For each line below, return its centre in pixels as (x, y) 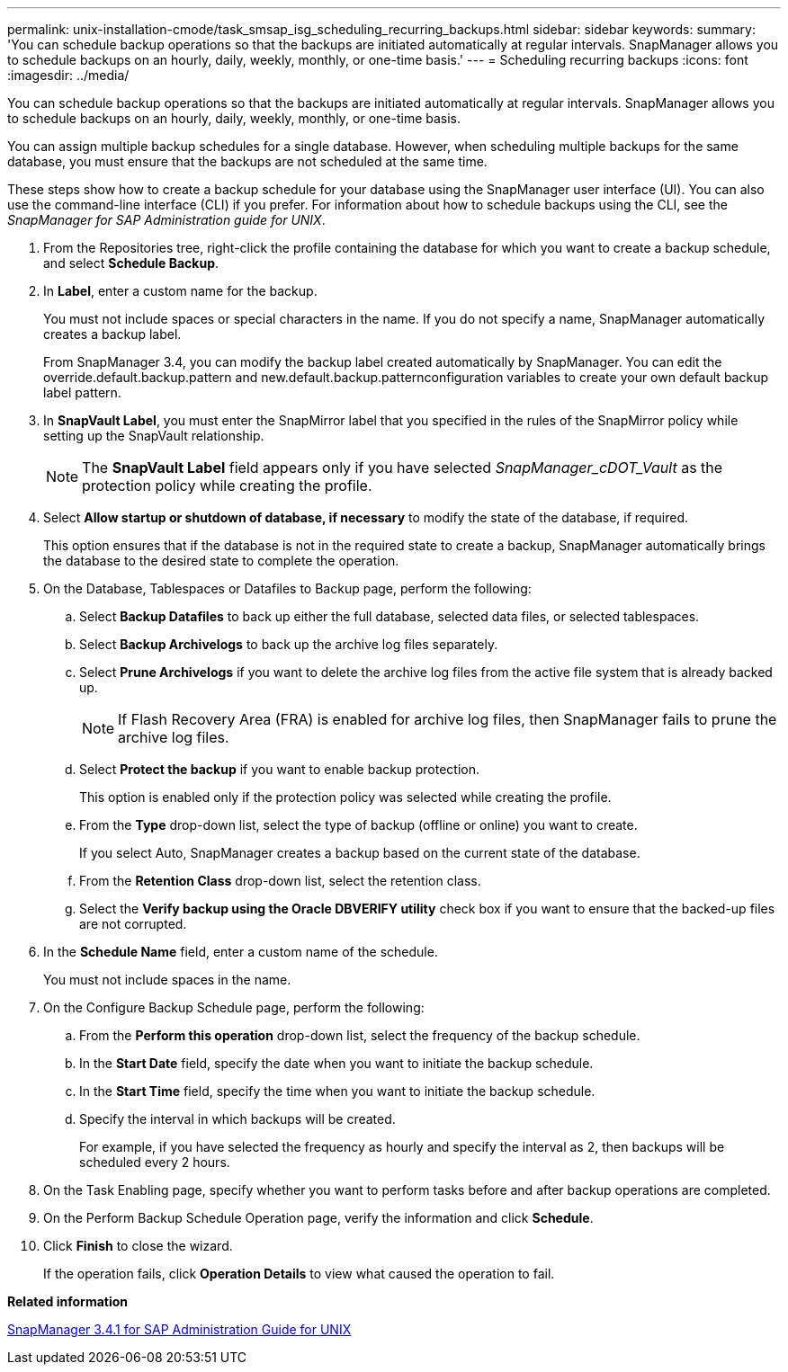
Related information (68, 1301)
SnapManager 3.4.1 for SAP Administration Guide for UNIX (179, 1329)
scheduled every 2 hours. (155, 1162)
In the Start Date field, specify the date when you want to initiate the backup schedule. (336, 1063)
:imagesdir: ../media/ (68, 75)
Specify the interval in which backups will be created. (237, 1119)
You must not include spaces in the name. (167, 980)
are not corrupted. (133, 924)
